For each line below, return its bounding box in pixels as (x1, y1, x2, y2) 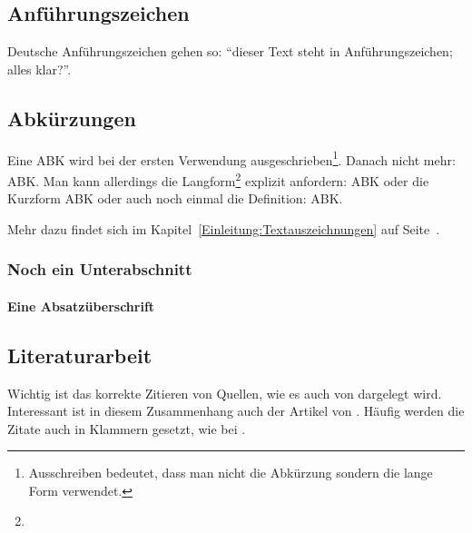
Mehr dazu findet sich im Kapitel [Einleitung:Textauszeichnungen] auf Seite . (7, 219, 440, 238)
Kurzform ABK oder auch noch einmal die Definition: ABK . (7, 189, 343, 208)
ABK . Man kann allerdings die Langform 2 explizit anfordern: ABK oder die (7, 168, 429, 190)
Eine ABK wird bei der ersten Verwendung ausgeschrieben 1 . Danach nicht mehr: (7, 147, 456, 169)
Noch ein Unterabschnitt (7, 258, 192, 281)
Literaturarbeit (7, 341, 152, 369)
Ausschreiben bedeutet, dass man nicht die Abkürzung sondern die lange (28, 463, 433, 482)
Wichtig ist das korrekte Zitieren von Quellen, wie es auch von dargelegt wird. (7, 383, 442, 402)
